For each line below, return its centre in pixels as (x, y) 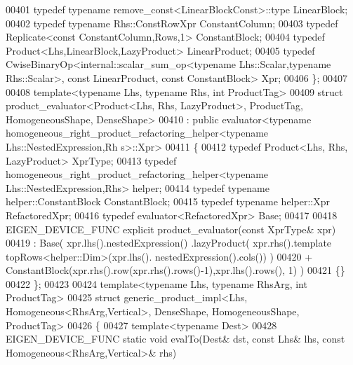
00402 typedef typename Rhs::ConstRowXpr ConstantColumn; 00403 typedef (172, 23)
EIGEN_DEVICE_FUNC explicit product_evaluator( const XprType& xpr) (171, 229)
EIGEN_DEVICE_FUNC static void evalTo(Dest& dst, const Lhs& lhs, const (175, 339)
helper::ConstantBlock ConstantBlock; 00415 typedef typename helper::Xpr (168, 201)
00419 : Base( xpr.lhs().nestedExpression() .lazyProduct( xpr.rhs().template (169, 243)
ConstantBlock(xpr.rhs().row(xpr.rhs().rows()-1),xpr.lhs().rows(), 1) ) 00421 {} (175, 270)
